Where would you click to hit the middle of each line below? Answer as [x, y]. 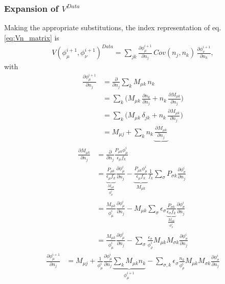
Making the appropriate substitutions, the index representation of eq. [113, 27]
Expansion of [31, 8]
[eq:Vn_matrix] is [32, 37]
